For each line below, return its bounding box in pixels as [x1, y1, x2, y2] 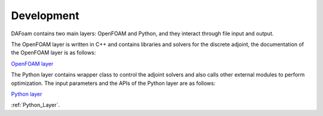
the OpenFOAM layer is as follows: [11, 49, 96, 56]
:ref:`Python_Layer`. [11, 102, 60, 109]
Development [11, 9, 80, 22]
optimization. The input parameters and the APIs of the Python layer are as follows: [11, 80, 215, 87]
